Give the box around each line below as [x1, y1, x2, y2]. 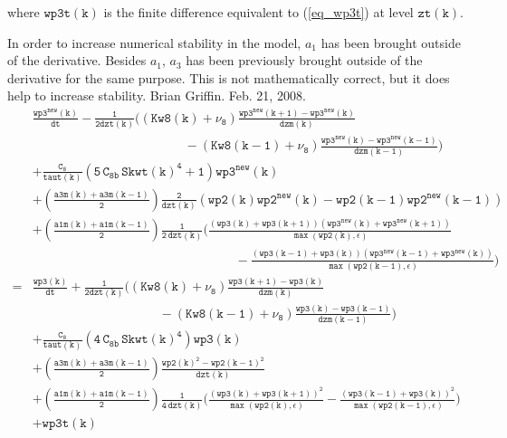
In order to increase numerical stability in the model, [7, 33, 301, 52]
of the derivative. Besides [7, 51, 147, 70]
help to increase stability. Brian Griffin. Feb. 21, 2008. [7, 86, 306, 105]
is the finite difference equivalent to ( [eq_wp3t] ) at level [103, 3, 414, 21]
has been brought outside [320, 33, 461, 52]
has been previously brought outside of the [186, 51, 423, 70]
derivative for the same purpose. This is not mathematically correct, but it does [7, 68, 450, 87]
